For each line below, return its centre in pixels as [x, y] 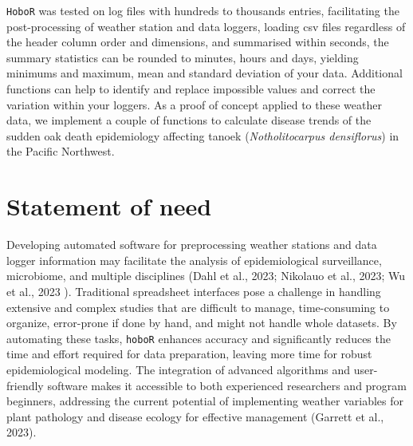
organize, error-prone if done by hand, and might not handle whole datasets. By [202, 323]
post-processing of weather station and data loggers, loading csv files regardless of [206, 26]
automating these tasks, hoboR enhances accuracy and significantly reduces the [199, 338]
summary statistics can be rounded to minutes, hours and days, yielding [183, 57]
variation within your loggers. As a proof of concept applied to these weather [194, 104]
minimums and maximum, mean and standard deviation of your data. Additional [205, 73]
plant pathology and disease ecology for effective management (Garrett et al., [195, 416]
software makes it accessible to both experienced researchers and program [227, 385]
